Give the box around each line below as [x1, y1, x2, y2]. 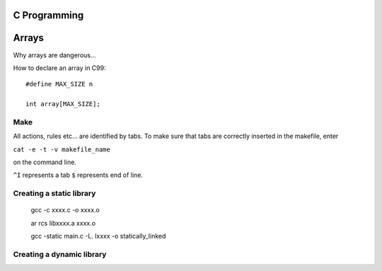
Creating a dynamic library [13, 249, 107, 259]
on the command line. [13, 158, 77, 166]
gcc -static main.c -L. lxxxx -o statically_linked [30, 232, 166, 241]
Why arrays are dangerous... [13, 50, 96, 59]
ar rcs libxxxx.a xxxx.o [30, 219, 95, 227]
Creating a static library [13, 188, 96, 198]
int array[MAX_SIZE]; [25, 100, 100, 108]
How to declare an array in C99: [13, 64, 106, 72]
